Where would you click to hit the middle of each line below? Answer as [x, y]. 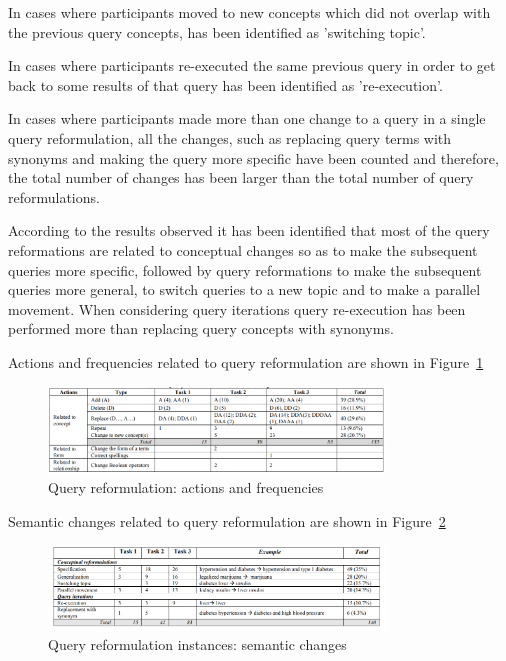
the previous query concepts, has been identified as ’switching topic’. [217, 31]
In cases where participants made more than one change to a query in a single [247, 118]
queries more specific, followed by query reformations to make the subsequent [245, 269]
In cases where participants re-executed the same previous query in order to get [252, 65]
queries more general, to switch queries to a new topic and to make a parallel [244, 289]
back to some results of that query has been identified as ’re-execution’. [225, 84]
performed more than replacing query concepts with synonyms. [201, 328]
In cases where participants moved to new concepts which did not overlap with [249, 12]
